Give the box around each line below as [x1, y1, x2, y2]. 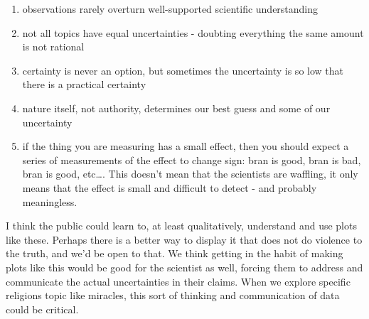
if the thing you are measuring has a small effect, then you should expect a [22, 139, 349, 153]
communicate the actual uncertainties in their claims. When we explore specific [6, 274, 351, 288]
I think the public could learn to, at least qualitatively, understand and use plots [6, 218, 357, 233]
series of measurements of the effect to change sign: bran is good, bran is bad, [22, 152, 361, 167]
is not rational [22, 39, 85, 54]
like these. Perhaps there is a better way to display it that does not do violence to [6, 232, 363, 247]
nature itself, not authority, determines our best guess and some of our [22, 100, 331, 115]
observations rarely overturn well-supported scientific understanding [22, 1, 319, 16]
